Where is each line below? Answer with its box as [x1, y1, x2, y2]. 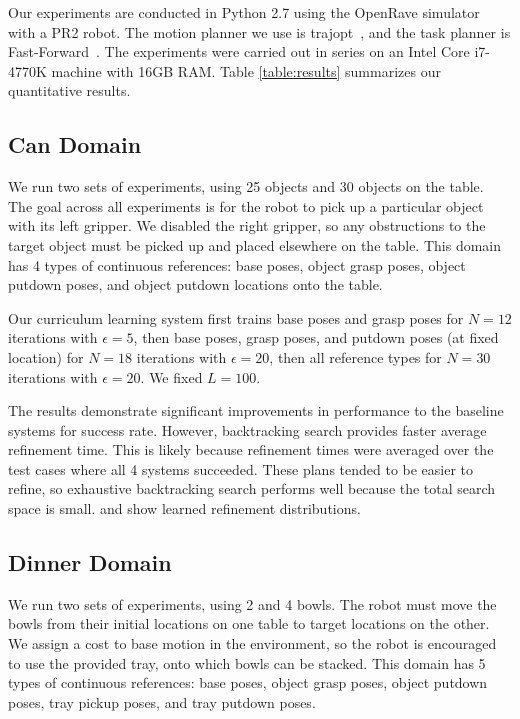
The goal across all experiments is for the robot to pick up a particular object [8, 195, 484, 216]
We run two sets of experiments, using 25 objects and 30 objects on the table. [8, 176, 484, 197]
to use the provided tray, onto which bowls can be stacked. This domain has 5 [8, 652, 486, 673]
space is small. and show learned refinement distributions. [8, 498, 361, 519]
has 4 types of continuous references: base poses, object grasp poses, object [8, 254, 466, 275]
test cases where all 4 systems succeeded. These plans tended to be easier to [8, 458, 474, 479]
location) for [8, 346, 84, 367]
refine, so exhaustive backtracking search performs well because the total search [8, 478, 496, 499]
